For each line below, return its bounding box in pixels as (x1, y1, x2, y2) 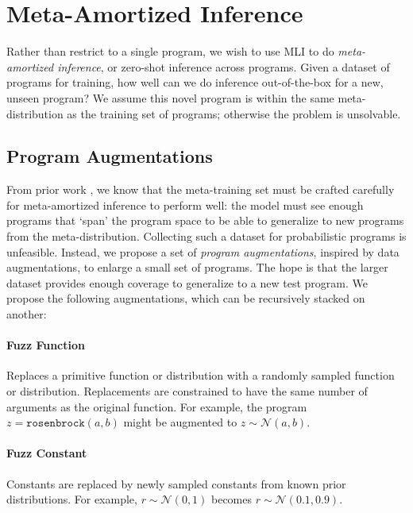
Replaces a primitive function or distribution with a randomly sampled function (6, 367, 395, 384)
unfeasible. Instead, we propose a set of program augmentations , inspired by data (6, 243, 399, 260)
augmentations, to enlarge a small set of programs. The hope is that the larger (6, 259, 388, 276)
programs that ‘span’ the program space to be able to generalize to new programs (6, 212, 404, 229)
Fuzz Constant (6, 445, 87, 461)
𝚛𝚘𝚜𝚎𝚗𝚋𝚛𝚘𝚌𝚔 (26, 418, 85, 430)
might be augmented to (123, 414, 237, 430)
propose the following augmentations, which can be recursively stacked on (6, 290, 365, 307)
